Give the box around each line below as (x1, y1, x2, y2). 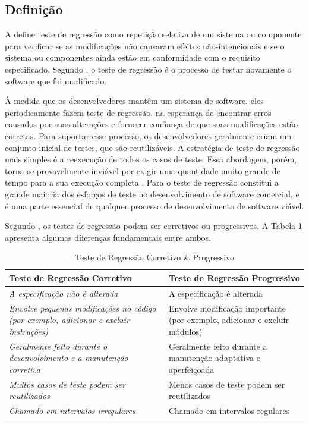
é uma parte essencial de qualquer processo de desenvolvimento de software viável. (5, 199, 304, 212)
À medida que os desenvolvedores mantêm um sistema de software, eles (5, 95, 264, 107)
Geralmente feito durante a (168, 340, 267, 352)
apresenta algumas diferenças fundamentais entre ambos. (5, 231, 211, 243)
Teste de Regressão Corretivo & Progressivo (74, 251, 235, 263)
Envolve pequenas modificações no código (9, 301, 156, 314)
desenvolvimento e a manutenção (9, 351, 128, 364)
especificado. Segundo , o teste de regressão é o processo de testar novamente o (5, 62, 292, 75)
